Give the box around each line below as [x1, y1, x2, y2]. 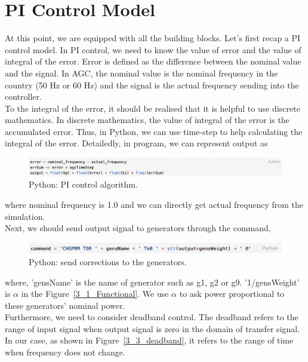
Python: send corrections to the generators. [29, 255, 187, 268]
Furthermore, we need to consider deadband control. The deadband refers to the [5, 311, 298, 323]
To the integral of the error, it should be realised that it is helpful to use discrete [5, 102, 300, 114]
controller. [5, 90, 42, 103]
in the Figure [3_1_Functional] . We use [21, 287, 169, 300]
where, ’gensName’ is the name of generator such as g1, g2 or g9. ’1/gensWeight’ [5, 275, 300, 288]
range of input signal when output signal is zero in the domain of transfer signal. [5, 322, 300, 335]
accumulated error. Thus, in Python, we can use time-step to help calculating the [5, 125, 303, 137]
